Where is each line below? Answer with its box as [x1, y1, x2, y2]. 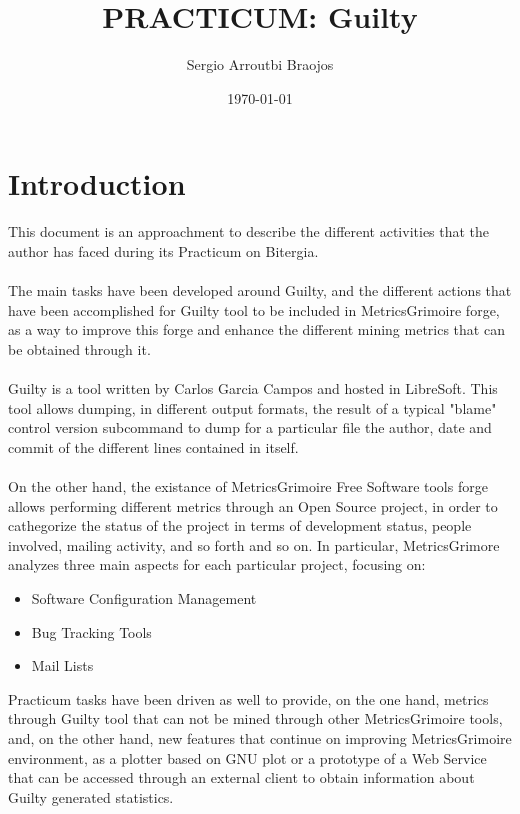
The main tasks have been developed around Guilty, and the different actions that [8, 280, 512, 301]
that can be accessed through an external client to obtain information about [8, 767, 475, 788]
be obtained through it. [8, 338, 151, 359]
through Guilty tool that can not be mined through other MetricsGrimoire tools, [8, 708, 503, 729]
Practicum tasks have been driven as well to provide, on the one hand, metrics [8, 688, 489, 709]
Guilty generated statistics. [8, 786, 174, 807]
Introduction [8, 163, 186, 204]
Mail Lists [31, 655, 94, 676]
